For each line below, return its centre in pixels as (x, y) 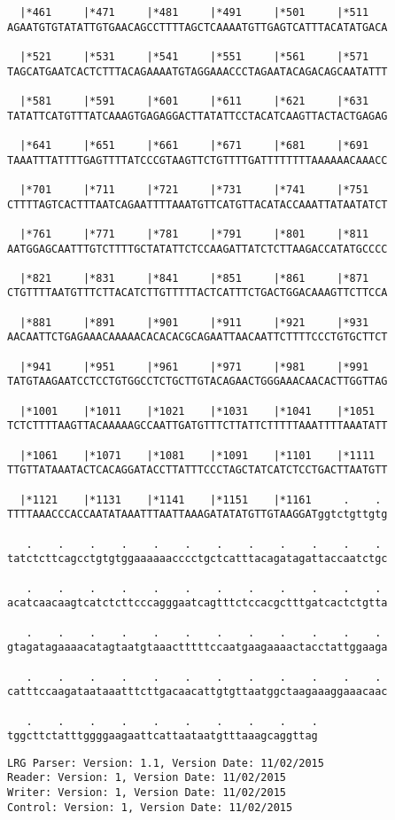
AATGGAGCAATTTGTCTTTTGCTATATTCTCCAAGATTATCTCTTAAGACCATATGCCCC (197, 249)
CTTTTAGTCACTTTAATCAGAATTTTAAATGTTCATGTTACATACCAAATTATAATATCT (197, 204)
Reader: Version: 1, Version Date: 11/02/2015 (147, 778)
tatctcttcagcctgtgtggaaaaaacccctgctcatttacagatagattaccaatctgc (197, 559)
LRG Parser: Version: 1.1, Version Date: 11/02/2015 (166, 763)
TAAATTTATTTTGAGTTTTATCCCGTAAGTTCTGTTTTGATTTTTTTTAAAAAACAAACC (197, 160)
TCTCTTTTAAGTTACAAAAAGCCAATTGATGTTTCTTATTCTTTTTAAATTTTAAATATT (197, 426)
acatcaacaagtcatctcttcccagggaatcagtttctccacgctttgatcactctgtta (197, 603)
